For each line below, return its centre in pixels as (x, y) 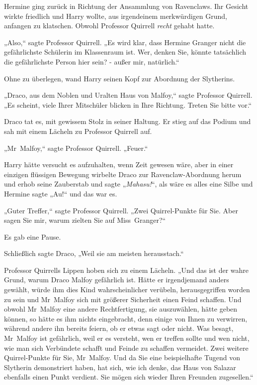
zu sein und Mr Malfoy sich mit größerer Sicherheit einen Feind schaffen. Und (123, 299)
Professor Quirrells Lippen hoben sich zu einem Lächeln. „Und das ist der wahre (127, 270)
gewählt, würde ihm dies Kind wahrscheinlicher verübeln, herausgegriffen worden (127, 289)
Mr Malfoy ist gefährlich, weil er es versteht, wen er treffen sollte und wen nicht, (127, 338)
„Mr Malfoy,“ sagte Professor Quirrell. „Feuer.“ (76, 148)
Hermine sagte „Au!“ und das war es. (61, 193)
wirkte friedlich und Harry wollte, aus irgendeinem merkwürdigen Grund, (116, 16)
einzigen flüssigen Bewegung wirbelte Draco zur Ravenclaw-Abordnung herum (123, 174)
